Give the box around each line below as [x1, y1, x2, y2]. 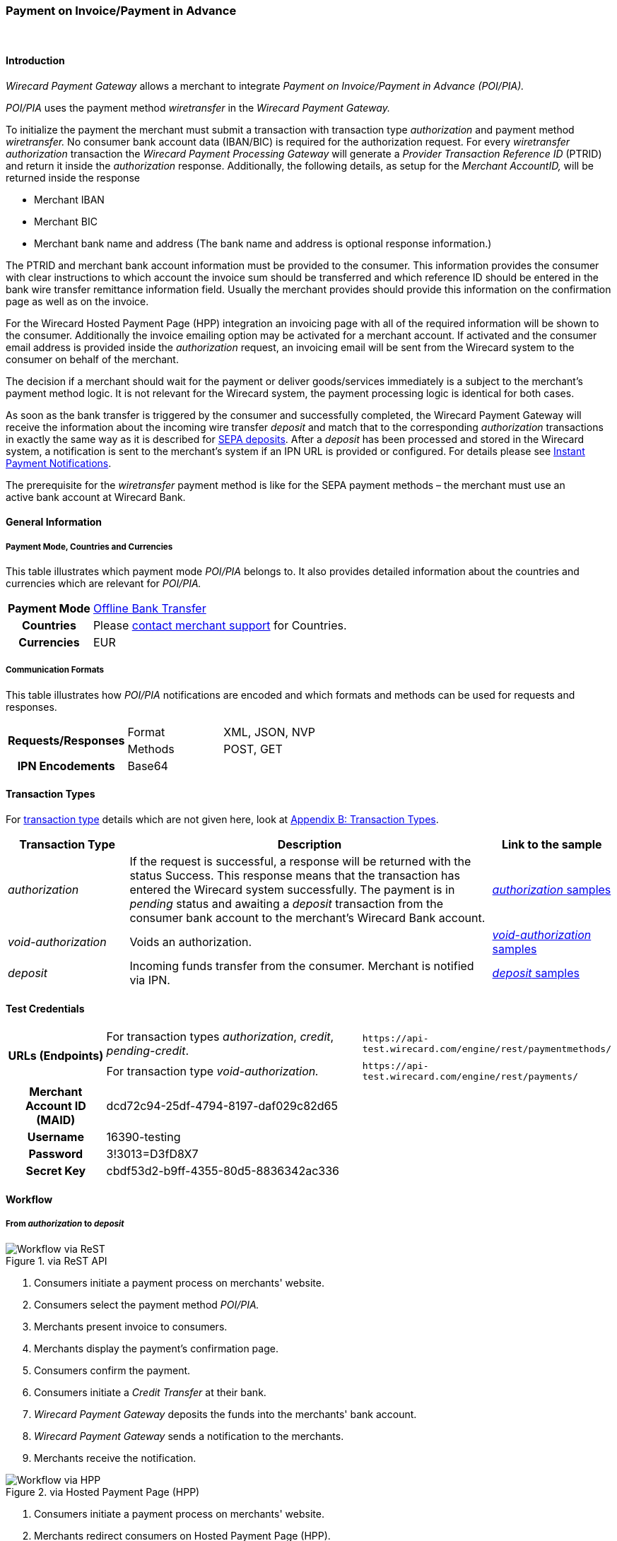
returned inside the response [6, 171, 140, 184]
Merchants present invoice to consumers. [34, 1320, 228, 1333]
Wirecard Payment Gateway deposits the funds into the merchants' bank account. [34, 1407, 417, 1420]
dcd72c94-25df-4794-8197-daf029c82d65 [106, 1099, 338, 1114]
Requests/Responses [8, 733, 125, 748]
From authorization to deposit [6, 1219, 124, 1229]
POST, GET [223, 741, 283, 756]
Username [27, 1130, 84, 1145]
